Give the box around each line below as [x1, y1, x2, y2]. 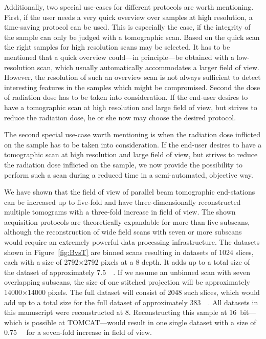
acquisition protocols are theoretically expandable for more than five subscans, [4, 216, 250, 227]
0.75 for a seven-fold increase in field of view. [4, 327, 152, 337]
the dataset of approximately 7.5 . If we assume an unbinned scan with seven [4, 266, 251, 277]
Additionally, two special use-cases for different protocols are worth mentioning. [4, 2, 254, 12]
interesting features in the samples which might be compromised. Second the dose [4, 81, 260, 92]
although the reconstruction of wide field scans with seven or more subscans [4, 226, 242, 237]
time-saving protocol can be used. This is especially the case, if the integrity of [4, 22, 251, 32]
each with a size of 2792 [4, 257, 79, 267]
